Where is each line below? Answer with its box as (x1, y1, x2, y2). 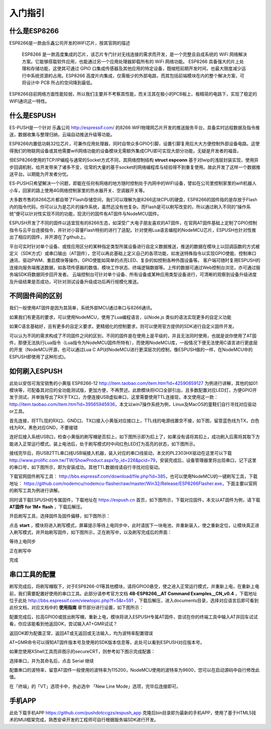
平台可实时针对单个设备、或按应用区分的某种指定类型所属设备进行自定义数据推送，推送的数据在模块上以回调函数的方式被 (9, 243, 260, 249)
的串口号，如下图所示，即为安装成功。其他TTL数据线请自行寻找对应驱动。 (9, 464, 163, 470)
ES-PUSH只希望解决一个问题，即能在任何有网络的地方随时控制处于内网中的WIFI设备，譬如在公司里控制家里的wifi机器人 (9, 180, 257, 186)
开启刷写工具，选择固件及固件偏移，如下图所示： (9, 513, 110, 519)
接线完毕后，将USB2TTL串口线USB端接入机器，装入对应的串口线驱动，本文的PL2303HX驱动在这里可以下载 (9, 450, 232, 456)
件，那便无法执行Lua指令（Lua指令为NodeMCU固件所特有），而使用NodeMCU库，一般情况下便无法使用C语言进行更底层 (9, 340, 258, 346)
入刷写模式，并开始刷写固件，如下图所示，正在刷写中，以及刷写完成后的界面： (9, 529, 172, 535)
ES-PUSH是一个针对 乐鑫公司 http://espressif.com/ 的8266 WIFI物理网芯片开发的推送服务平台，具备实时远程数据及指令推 (9, 124, 260, 130)
